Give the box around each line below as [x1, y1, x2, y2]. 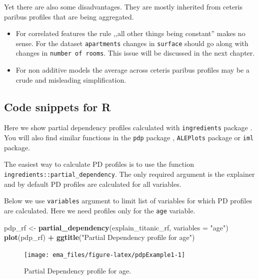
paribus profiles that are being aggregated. [4, 11, 134, 22]
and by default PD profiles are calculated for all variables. [4, 178, 181, 189]
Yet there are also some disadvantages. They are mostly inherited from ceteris [4, 2, 243, 12]
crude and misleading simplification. [15, 74, 126, 85]
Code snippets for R [4, 99, 111, 114]
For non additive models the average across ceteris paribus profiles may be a [15, 65, 249, 75]
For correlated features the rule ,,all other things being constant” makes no [15, 28, 245, 39]
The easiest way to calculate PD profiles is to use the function [4, 159, 194, 169]
